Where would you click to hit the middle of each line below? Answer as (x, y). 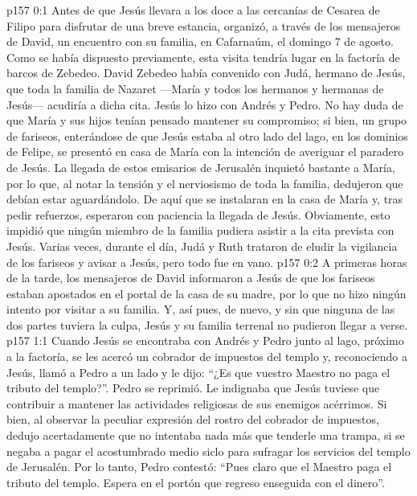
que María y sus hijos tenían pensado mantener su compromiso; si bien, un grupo (207, 120)
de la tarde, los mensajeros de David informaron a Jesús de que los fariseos (191, 278)
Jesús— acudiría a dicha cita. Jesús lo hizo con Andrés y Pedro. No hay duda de (205, 104)
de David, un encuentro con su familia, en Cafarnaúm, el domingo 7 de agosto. (200, 41)
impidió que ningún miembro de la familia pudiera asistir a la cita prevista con (200, 230)
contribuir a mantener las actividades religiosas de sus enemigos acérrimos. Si (197, 403)
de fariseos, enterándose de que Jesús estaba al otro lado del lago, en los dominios (207, 135)
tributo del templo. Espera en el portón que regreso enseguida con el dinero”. (196, 482)
